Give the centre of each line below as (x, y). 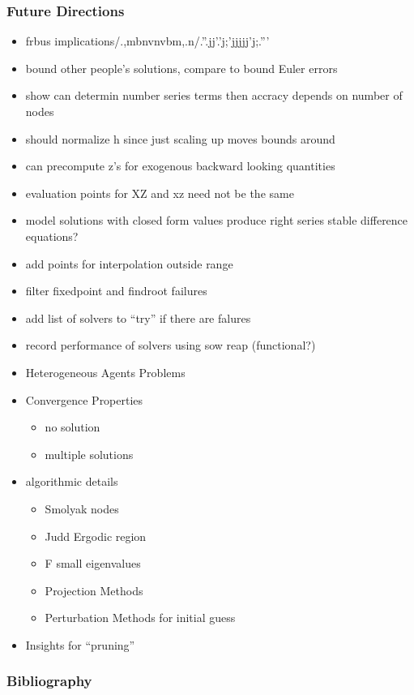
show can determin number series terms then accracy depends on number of (214, 95)
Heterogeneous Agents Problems (105, 372)
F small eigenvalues (93, 563)
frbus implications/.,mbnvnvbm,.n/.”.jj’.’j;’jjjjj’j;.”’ (147, 41)
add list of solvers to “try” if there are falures (138, 317)
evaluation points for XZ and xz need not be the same (160, 193)
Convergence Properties (84, 399)
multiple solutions (89, 454)
